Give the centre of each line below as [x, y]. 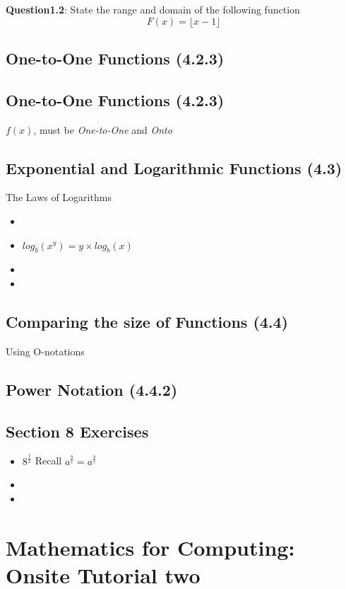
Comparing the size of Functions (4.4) [147, 321]
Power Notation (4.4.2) [92, 389]
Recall [48, 461]
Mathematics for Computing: [150, 547]
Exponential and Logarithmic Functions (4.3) [174, 167]
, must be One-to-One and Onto [103, 129]
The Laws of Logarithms [59, 197]
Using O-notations [45, 351]
